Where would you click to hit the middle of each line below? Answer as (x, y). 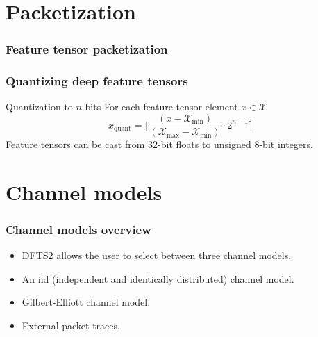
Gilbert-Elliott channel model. (86, 302)
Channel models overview (78, 229)
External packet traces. (71, 326)
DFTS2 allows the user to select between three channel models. (157, 255)
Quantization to (39, 107)
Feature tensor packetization (87, 49)
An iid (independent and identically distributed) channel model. (158, 278)
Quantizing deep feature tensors (97, 81)
